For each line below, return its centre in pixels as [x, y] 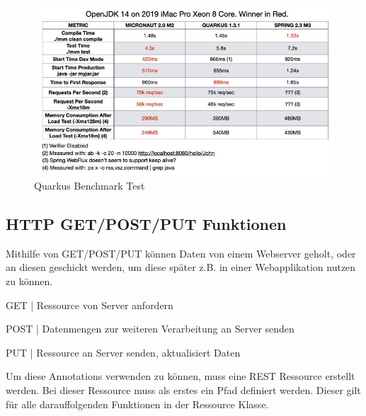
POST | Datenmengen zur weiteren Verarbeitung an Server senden [150, 329]
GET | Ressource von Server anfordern [90, 305]
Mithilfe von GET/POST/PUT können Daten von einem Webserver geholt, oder [181, 253]
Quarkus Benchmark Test [90, 185]
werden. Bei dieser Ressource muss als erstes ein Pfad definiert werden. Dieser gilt [183, 389]
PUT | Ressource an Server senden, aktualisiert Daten [123, 352]
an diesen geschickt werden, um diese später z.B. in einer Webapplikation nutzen [181, 267]
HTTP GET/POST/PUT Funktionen [146, 223]
